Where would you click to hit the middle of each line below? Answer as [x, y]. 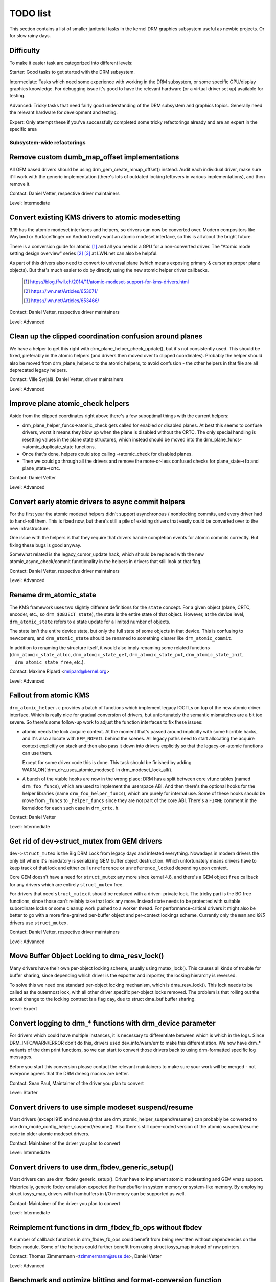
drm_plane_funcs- [223, 439]
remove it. [20, 184]
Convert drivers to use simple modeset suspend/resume [101, 1107]
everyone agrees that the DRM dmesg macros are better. [69, 1074]
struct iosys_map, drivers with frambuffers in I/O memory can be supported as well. [98, 1194]
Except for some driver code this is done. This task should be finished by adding [107, 763]
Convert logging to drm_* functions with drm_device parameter [112, 1023]
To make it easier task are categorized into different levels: [71, 63]
